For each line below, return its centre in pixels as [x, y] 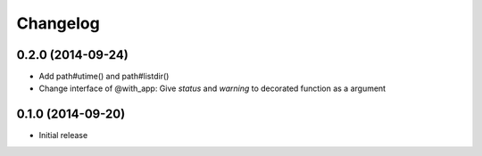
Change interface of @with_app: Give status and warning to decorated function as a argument [212, 88]
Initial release [63, 135]
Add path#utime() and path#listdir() [104, 77]
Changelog [58, 23]
